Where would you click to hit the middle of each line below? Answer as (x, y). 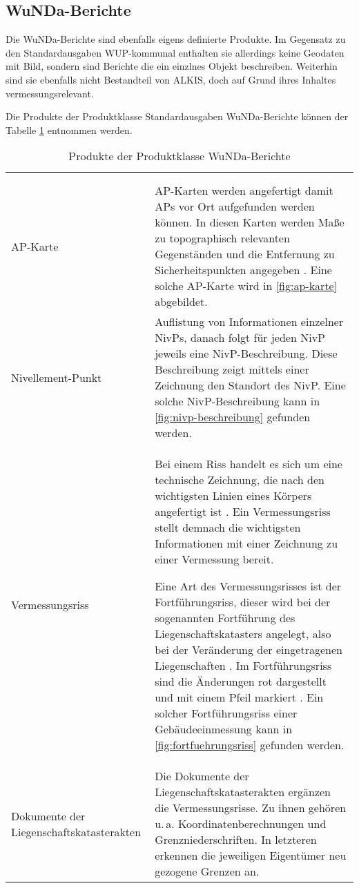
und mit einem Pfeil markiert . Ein (239, 697)
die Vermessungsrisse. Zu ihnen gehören (251, 808)
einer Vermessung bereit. (214, 559)
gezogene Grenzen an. (207, 871)
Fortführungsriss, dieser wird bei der (243, 602)
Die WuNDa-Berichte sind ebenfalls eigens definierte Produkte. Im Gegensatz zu (176, 39)
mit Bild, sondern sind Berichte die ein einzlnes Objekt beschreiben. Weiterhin (172, 66)
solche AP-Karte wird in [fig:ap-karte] (246, 286)
